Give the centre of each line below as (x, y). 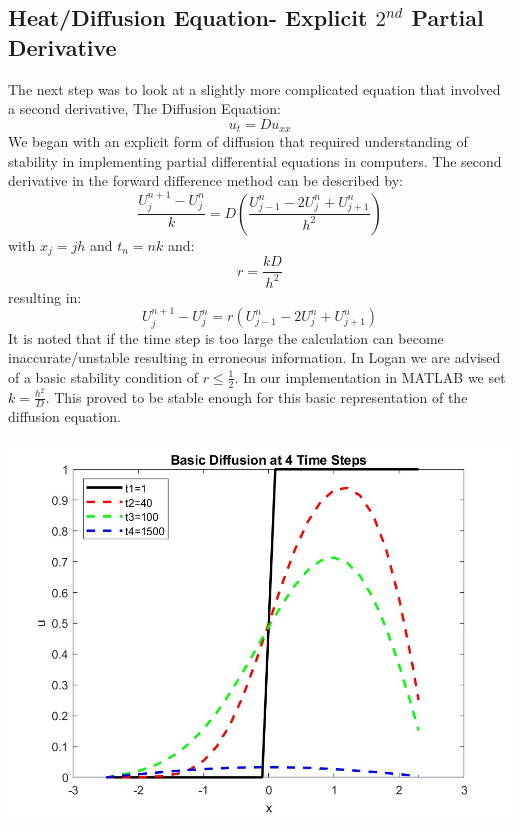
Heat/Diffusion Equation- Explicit (188, 17)
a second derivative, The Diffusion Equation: (144, 108)
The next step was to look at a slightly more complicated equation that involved (254, 88)
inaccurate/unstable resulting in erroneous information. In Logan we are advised (254, 357)
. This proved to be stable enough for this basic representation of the (256, 396)
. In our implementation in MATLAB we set (370, 376)
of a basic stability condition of (103, 376)
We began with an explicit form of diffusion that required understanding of (238, 141)
